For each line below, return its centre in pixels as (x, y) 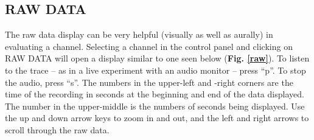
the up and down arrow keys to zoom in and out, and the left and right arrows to (157, 118)
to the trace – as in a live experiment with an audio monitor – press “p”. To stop (155, 70)
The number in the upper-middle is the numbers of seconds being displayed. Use (155, 106)
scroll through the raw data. (57, 129)
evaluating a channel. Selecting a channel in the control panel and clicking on (149, 46)
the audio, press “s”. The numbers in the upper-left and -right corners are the (149, 82)
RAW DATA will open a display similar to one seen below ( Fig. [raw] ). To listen (157, 58)
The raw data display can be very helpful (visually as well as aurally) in (139, 34)
